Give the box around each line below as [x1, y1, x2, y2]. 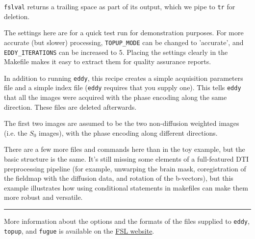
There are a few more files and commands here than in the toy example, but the [4, 144, 245, 154]
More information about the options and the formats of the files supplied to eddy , [4, 216, 250, 226]
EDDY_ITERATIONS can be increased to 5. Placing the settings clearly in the [4, 47, 228, 57]
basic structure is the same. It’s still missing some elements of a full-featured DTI [4, 154, 249, 164]
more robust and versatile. [4, 192, 83, 202]
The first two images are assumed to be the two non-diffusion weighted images [4, 118, 239, 128]
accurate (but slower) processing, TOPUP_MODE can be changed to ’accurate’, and [4, 37, 244, 47]
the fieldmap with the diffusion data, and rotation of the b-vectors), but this [4, 173, 233, 183]
